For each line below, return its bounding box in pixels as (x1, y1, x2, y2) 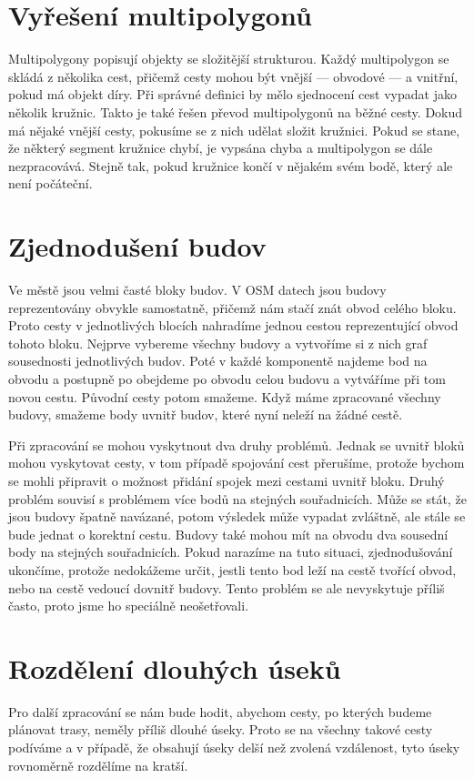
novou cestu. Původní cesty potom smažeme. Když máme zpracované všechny (8, 387, 441, 406)
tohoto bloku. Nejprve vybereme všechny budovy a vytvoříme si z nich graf (8, 333, 428, 352)
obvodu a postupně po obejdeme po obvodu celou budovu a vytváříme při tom (8, 369, 446, 388)
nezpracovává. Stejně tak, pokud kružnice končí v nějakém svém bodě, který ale (8, 156, 453, 175)
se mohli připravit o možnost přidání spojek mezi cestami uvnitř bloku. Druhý (8, 470, 445, 490)
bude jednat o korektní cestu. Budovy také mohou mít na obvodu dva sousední (8, 524, 449, 543)
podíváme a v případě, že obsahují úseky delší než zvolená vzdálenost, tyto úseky (8, 738, 460, 756)
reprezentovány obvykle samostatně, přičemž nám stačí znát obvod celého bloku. (8, 298, 457, 317)
